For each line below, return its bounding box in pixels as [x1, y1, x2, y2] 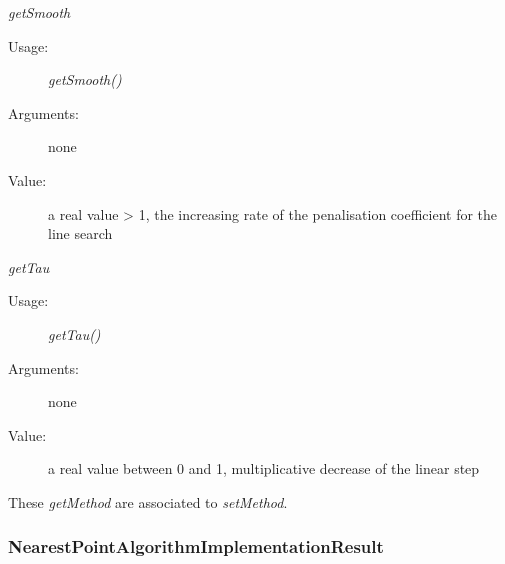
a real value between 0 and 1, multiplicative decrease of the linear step [48, 458, 480, 479]
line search [48, 223, 113, 244]
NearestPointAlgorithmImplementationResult [8, 534, 384, 559]
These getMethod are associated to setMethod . [8, 491, 288, 512]
